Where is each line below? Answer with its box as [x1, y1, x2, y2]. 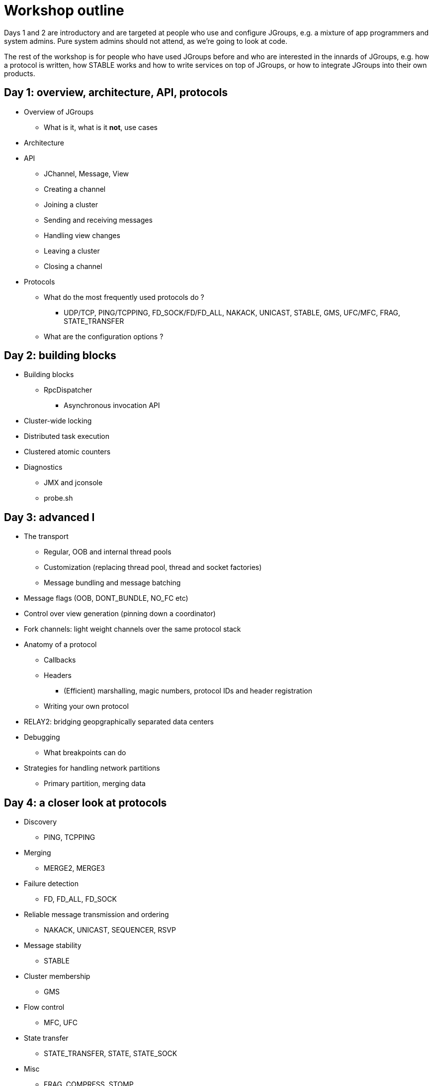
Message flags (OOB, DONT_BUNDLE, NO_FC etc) [24, 594, 188, 603]
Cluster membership [24, 972, 90, 981]
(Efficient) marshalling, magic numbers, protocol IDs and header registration [64, 686, 313, 695]
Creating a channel [44, 184, 106, 193]
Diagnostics [24, 463, 63, 472]
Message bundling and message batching [44, 578, 181, 587]
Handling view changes [44, 231, 120, 240]
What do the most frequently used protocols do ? [44, 292, 204, 301]
